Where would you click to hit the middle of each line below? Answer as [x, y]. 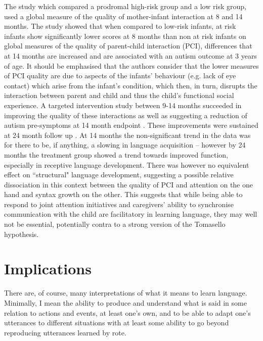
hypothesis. [21, 234]
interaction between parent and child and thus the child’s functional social [119, 95]
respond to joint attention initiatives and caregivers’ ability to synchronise [119, 204]
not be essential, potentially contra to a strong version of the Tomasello [115, 224]
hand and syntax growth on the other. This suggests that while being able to [123, 194]
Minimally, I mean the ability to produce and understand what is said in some [125, 302]
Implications [48, 269]
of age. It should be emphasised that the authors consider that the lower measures [131, 65]
